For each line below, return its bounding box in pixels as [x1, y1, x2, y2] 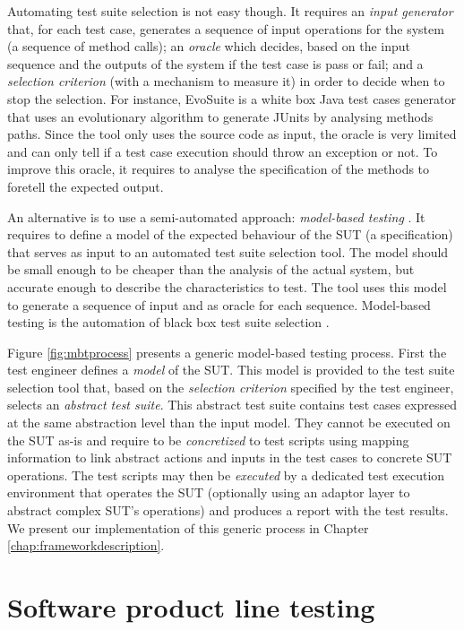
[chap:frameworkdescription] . [7, 536, 165, 555]
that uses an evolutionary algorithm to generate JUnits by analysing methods [7, 107, 434, 125]
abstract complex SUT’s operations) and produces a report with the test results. [7, 501, 449, 520]
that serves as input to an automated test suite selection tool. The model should [7, 242, 449, 261]
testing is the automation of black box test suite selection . [7, 313, 330, 332]
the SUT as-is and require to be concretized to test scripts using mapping [7, 430, 409, 449]
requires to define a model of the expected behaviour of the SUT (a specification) [7, 225, 453, 244]
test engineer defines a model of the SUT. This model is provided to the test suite [7, 360, 455, 379]
